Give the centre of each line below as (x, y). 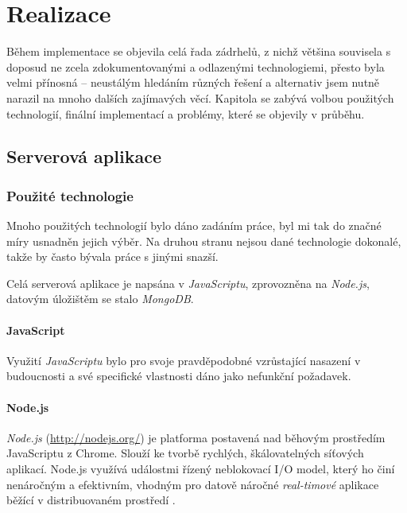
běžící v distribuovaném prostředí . (91, 500)
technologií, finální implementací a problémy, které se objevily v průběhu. (186, 113)
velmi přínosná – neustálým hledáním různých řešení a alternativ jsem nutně (193, 82)
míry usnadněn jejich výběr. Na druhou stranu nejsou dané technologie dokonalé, (204, 241)
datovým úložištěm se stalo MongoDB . (100, 299)
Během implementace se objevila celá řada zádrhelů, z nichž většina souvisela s (199, 51)
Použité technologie (70, 195)
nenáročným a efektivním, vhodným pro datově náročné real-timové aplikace (193, 484)
